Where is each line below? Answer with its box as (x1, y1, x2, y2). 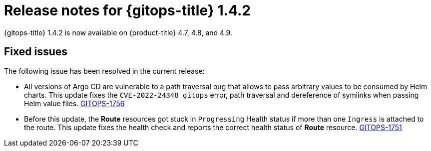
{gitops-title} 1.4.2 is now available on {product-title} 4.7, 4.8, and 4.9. (4, 28, 232, 37)
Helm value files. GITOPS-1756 (24, 99, 125, 108)
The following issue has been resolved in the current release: (4, 66, 205, 75)
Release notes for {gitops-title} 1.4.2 (4, 2, 251, 19)
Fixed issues (4, 45, 68, 58)
